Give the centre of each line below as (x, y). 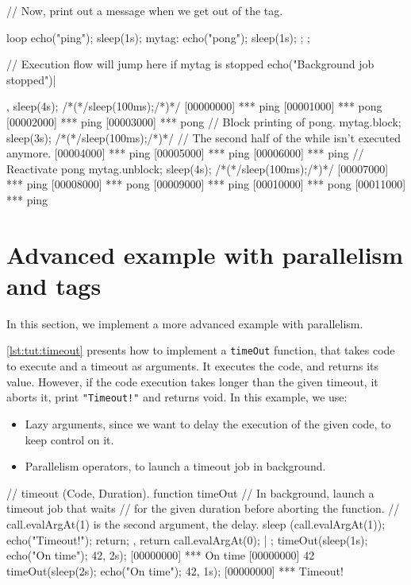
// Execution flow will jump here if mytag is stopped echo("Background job (190, 64)
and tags (54, 285)
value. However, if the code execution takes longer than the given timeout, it (192, 381)
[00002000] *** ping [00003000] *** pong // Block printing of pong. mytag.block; (204, 121)
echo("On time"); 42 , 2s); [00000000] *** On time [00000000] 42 (161, 555)
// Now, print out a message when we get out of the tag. (145, 10)
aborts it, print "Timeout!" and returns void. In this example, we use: (177, 397)
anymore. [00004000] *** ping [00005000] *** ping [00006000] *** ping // (185, 153)
